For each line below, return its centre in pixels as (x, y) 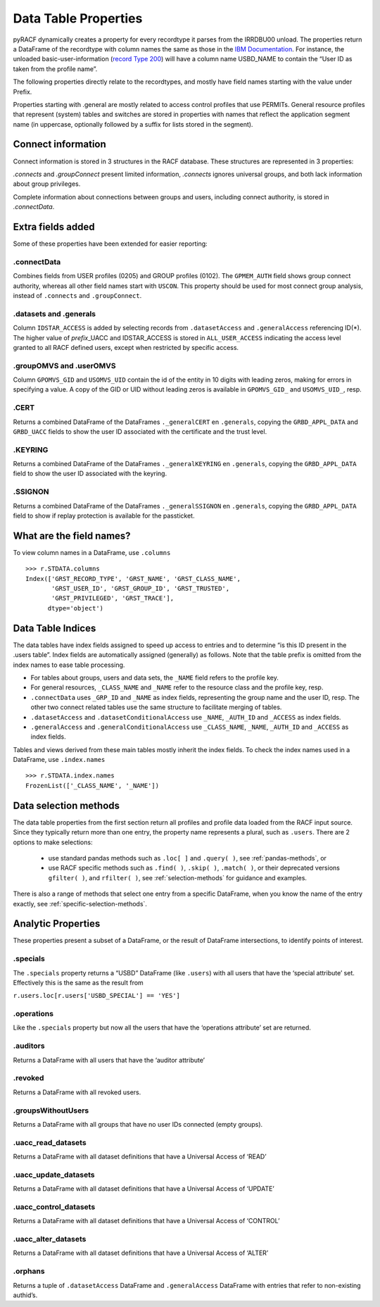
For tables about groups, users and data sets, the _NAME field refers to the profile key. (155, 677)
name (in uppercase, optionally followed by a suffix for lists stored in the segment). (133, 124)
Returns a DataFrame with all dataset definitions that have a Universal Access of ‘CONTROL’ (147, 1221)
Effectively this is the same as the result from (78, 982)
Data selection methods (66, 805)
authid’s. (25, 1295)
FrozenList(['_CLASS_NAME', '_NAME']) (93, 786)
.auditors (29, 1046)
